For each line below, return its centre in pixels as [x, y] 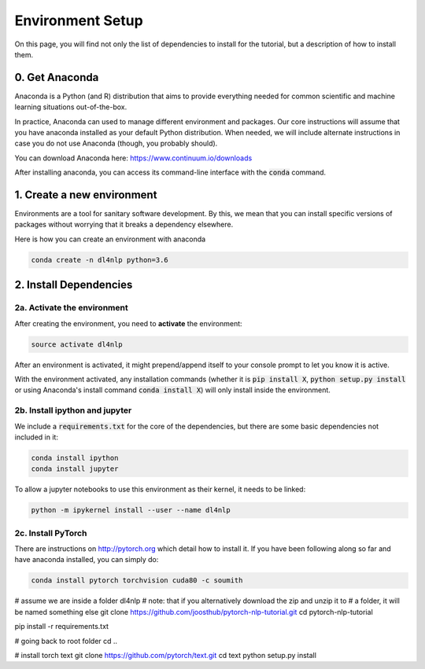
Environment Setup [79, 20]
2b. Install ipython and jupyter [73, 410]
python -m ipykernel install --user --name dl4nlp [131, 510]
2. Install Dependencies [74, 285]
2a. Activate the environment [72, 308]
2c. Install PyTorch [51, 533]
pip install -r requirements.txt [62, 627]
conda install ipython [75, 458]
